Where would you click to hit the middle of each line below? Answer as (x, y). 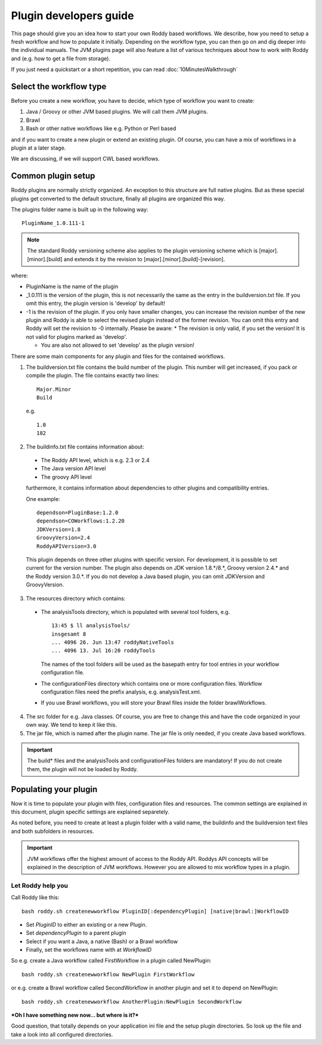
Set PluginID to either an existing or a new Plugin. (86, 924)
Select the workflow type (59, 86)
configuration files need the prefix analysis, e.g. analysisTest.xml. (121, 692)
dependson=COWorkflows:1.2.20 (81, 521)
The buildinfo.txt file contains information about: (85, 447)
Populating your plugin (54, 789)
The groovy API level (66, 477)
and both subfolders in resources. (53, 831)
